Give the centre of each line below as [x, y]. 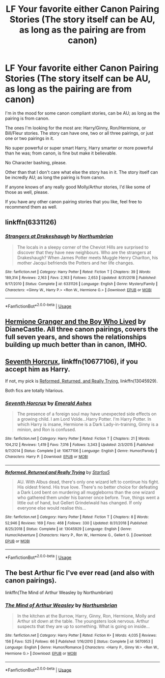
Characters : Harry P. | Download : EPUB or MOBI [47, 457]
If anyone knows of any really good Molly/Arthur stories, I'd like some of [78, 187]
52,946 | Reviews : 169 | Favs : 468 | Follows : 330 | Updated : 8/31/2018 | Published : [77, 523]
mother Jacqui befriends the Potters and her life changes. [76, 263]
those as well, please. [27, 192]
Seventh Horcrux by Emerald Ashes [48, 403]
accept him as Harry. [38, 369]
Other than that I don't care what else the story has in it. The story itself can [82, 172]
